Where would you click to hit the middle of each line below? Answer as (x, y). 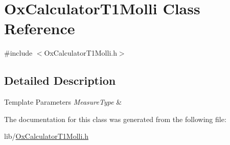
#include (18, 53)
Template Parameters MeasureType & (63, 102)
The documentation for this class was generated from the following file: (115, 119)
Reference (40, 28)
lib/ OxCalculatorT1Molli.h (46, 136)
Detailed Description (60, 80)
